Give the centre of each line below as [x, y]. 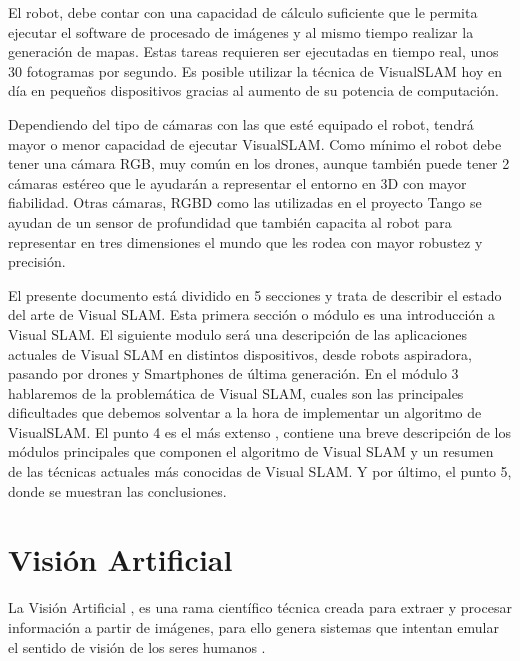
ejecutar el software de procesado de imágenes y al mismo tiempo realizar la [241, 31]
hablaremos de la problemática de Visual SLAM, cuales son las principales [236, 392]
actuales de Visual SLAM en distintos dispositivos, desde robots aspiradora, [240, 353]
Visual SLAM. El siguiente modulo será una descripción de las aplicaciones [238, 333]
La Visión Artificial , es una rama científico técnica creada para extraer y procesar [260, 607]
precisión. [37, 261]
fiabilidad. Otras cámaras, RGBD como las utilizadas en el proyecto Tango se [245, 202]
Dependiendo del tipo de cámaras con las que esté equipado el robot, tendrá [241, 123]
